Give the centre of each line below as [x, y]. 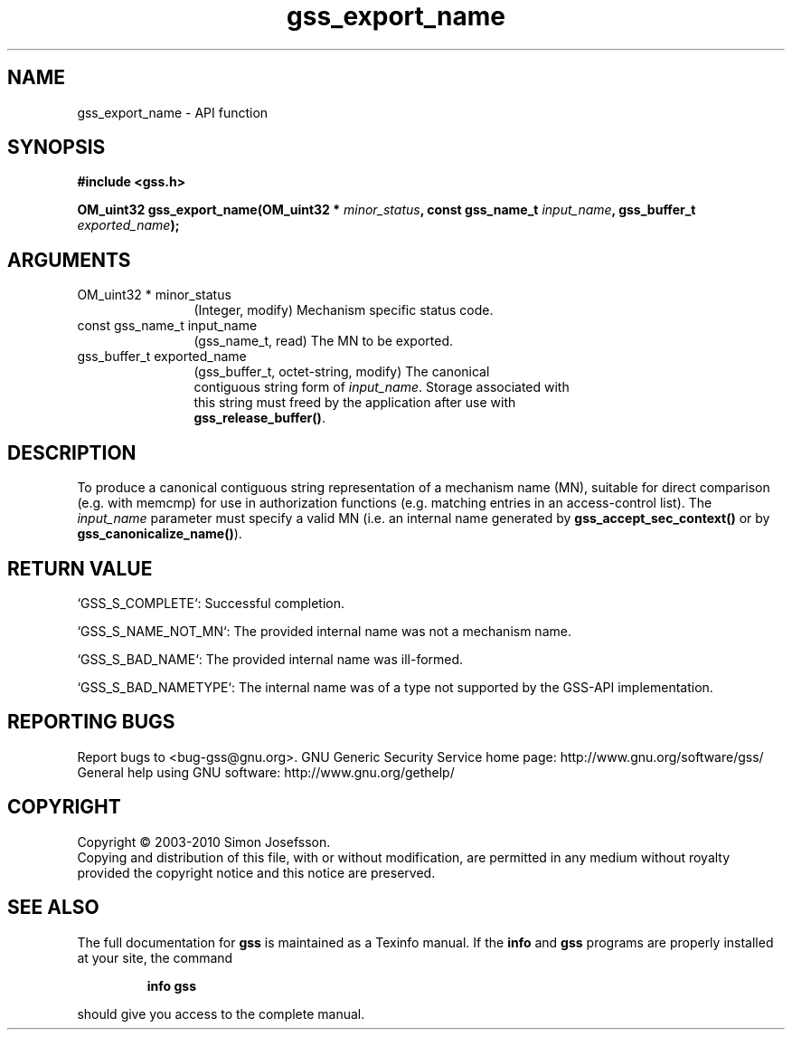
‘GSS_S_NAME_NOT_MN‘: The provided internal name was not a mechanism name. [324, 631]
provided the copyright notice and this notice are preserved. [256, 872]
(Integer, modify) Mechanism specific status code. [344, 310]
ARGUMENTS [69, 260]
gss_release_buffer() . [259, 418]
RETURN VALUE [80, 568]
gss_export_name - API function [173, 112]
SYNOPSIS [57, 147]
